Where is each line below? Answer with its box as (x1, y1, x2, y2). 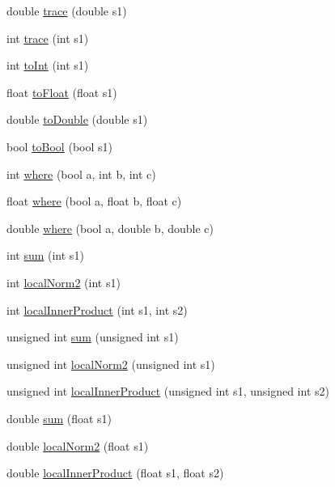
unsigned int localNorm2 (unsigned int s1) (6, 355, 215, 372)
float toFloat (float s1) (6, 83, 117, 100)
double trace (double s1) (6, 2, 127, 19)
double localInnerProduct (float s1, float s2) (6, 464, 224, 481)
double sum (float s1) (6, 409, 112, 426)
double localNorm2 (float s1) (6, 437, 149, 454)
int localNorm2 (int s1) (6, 273, 121, 290)
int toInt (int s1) (6, 57, 89, 74)
